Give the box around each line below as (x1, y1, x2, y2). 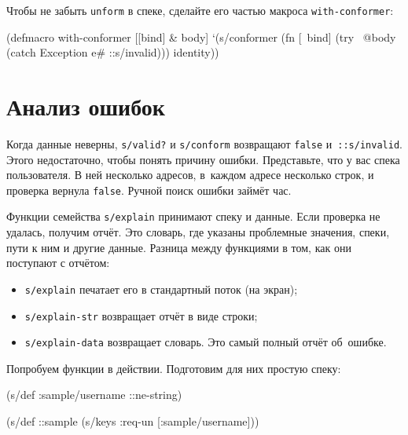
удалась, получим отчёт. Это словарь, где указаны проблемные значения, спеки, (6, 224, 390, 240)
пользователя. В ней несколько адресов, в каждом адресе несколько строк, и (6, 166, 374, 183)
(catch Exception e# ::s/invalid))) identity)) (6, 44, 219, 60)
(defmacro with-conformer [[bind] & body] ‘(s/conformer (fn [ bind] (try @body (6, 28, 396, 45)
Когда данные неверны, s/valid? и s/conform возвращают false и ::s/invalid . (6, 135, 402, 152)
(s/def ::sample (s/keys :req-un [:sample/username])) (6, 413, 259, 430)
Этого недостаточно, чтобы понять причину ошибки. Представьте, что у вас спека (6, 151, 400, 167)
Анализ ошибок (6, 90, 165, 122)
